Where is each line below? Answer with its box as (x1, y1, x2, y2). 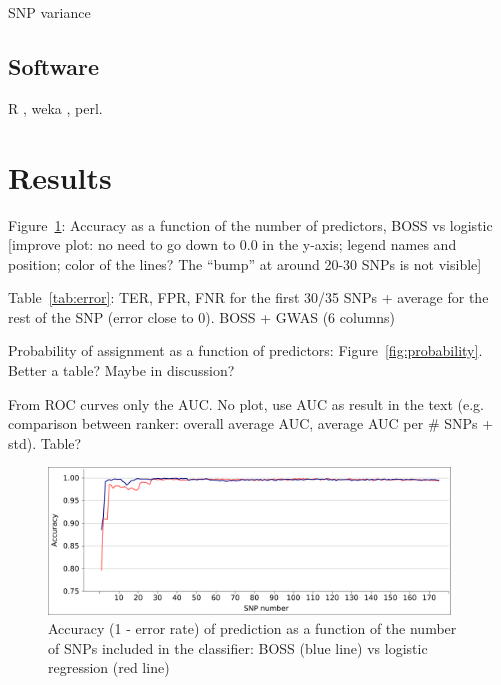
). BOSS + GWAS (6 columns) (205, 306, 396, 327)
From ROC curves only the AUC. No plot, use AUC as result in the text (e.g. (8, 393, 484, 414)
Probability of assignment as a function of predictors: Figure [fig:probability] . (8, 340, 483, 361)
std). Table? (8, 432, 82, 453)
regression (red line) (48, 657, 170, 678)
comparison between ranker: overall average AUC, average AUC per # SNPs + (8, 413, 494, 434)
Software (8, 50, 100, 81)
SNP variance (8, 2, 91, 22)
